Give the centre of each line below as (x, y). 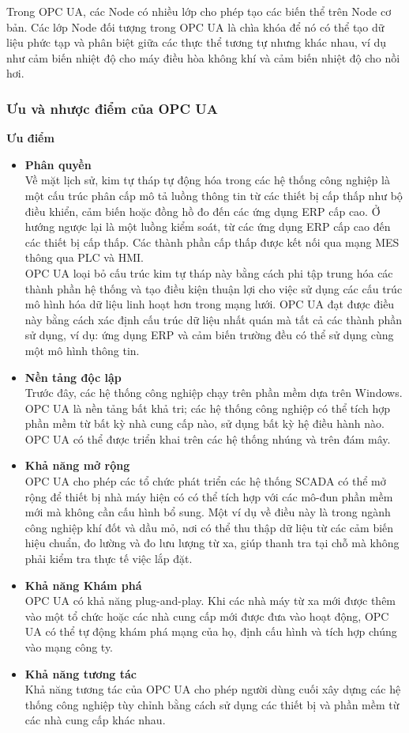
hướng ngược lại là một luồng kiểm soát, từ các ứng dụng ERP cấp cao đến (208, 227)
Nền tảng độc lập (73, 377)
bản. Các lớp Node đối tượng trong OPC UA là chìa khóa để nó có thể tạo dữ (195, 26)
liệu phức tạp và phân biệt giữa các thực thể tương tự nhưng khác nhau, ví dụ (197, 42)
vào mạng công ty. (69, 647)
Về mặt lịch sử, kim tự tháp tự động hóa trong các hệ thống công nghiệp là (207, 180)
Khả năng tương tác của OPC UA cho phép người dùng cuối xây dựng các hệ (213, 689)
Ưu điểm (30, 138)
